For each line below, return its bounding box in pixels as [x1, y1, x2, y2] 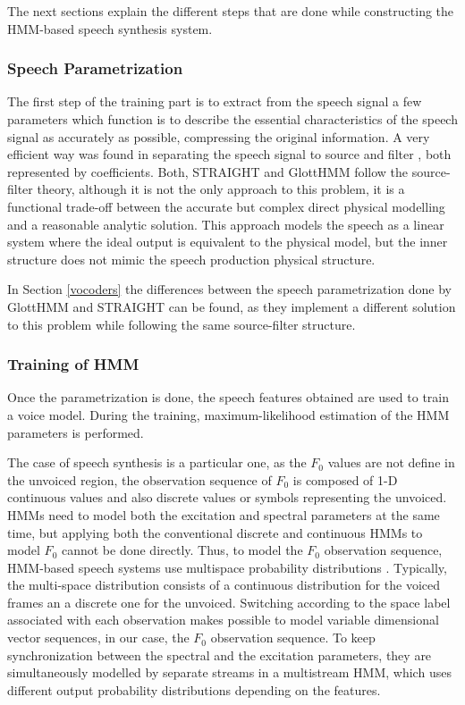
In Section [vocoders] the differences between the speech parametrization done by [7, 280, 452, 298]
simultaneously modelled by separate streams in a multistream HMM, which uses [7, 663, 452, 682]
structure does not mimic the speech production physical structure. [7, 249, 376, 268]
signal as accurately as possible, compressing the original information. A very [7, 127, 430, 146]
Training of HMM [7, 353, 139, 375]
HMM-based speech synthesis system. [7, 19, 213, 38]
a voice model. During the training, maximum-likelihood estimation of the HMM [7, 405, 450, 424]
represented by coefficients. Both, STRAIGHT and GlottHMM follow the [7, 162, 409, 180]
